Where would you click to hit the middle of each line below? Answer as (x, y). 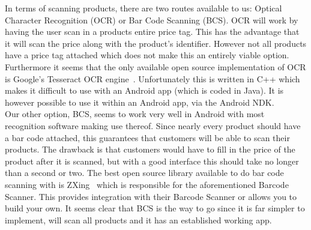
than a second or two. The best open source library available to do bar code (144, 173)
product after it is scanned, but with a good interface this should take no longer (152, 161)
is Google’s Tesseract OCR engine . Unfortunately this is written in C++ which (152, 78)
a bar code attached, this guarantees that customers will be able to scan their (147, 137)
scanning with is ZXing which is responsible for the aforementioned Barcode (147, 184)
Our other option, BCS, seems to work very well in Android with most (135, 114)
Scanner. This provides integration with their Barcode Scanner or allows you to (151, 196)
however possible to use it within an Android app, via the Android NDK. (140, 102)
